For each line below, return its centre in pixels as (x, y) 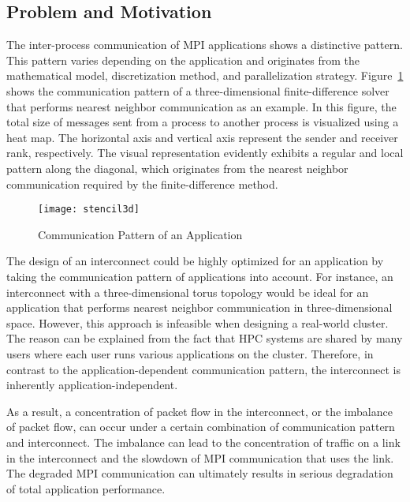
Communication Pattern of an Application (140, 234)
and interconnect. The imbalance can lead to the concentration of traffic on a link (203, 442)
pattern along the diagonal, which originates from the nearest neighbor (177, 168)
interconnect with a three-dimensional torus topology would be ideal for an (188, 292)
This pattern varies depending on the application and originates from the (183, 60)
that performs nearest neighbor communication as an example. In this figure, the (201, 106)
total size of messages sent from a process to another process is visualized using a (203, 122)
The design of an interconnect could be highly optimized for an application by (195, 261)
